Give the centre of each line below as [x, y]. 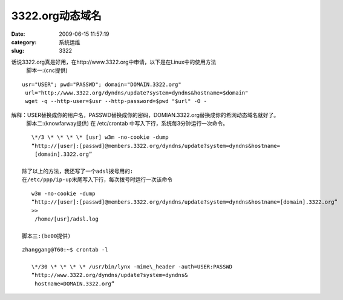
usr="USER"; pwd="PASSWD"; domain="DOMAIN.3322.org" [102, 84]
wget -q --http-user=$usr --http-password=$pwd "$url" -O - [116, 101]
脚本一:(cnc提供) [47, 70]
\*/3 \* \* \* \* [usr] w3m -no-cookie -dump [100, 137]
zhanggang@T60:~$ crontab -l [65, 250]
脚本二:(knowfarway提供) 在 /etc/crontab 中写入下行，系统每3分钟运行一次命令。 [127, 124]
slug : [18, 51]
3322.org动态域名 [57, 16]
